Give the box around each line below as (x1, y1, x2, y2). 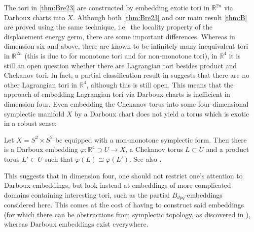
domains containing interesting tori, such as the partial (4, 189, 170, 200)
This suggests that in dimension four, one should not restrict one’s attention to (4, 170, 243, 180)
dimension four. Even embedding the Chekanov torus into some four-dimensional (4, 98, 249, 109)
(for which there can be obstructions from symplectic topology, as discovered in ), (4, 209, 251, 219)
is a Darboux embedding (4, 144, 78, 154)
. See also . (129, 153, 162, 164)
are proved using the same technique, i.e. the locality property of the (4, 22, 213, 32)
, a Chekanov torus (125, 144, 183, 154)
